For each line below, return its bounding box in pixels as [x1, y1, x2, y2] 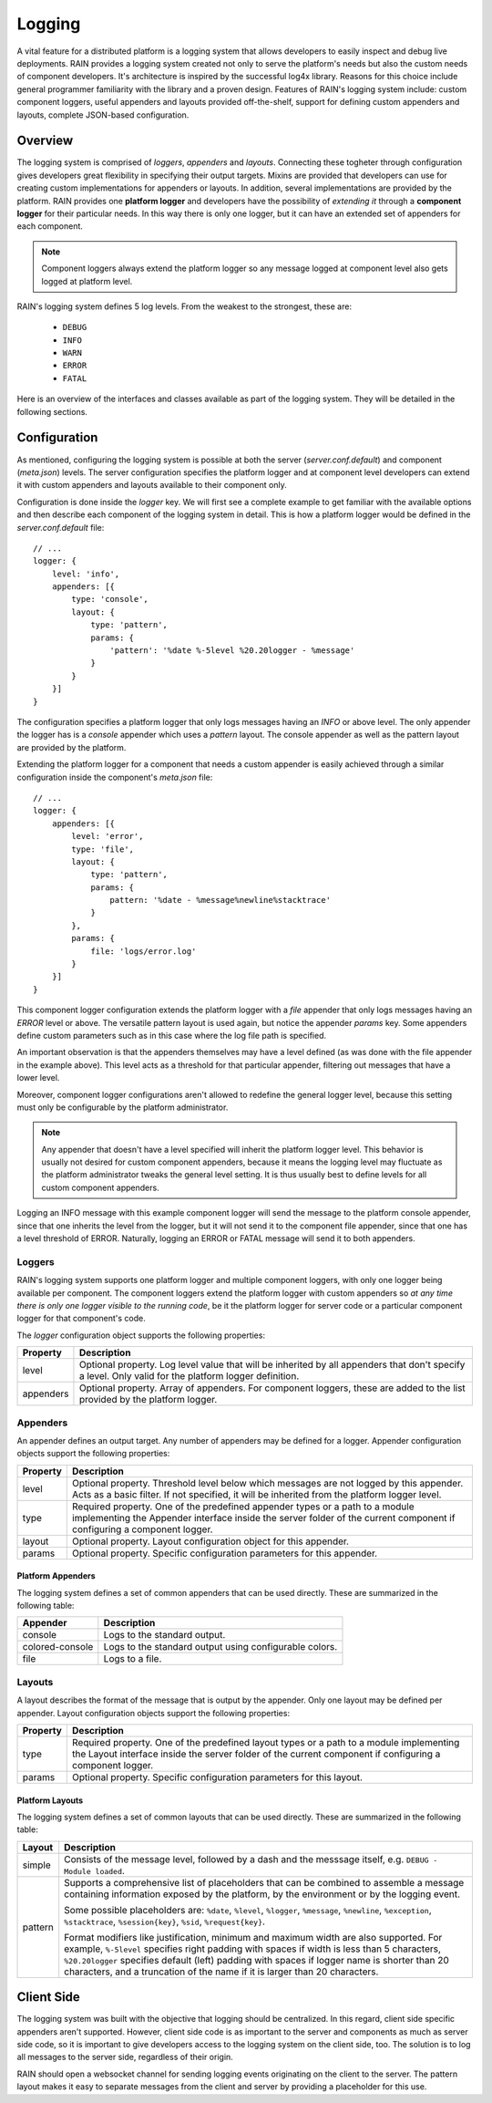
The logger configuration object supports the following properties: [16, 1330, 266, 1341]
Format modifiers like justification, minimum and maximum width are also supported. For [64, 1931, 443, 1943]
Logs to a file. [103, 1652, 162, 1665]
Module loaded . [64, 1864, 125, 1877]
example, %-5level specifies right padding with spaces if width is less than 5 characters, [64, 1942, 442, 1955]
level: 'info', [51, 568, 120, 579]
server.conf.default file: [16, 522, 105, 533]
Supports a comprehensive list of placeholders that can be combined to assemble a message [64, 1876, 465, 1889]
